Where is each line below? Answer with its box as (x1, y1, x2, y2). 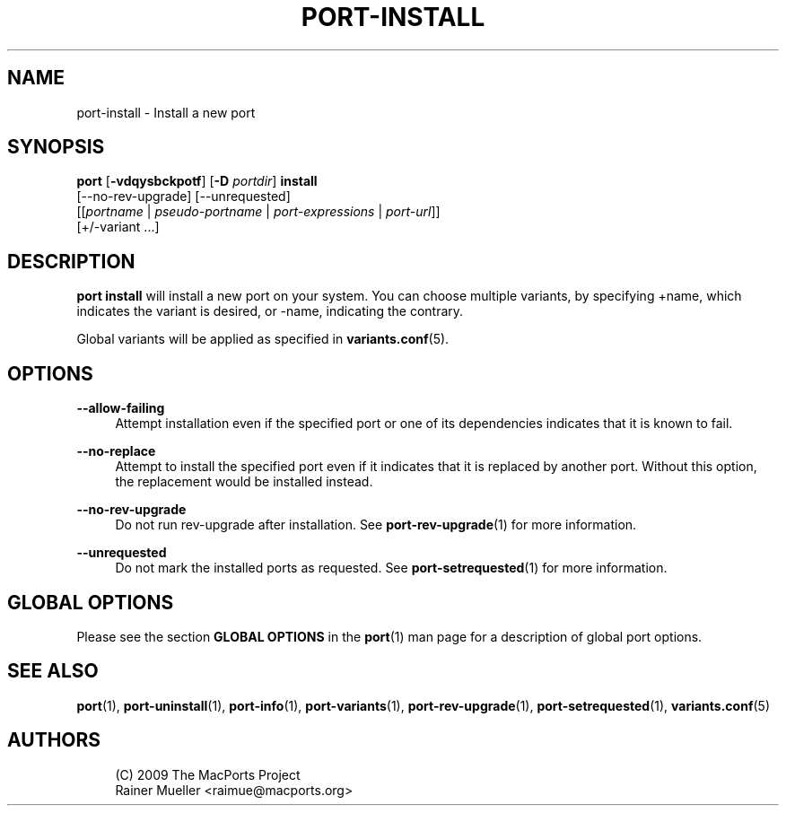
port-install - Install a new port (76, 104, 256, 120)
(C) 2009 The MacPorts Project (115, 766, 301, 782)
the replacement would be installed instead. (115, 474, 373, 490)
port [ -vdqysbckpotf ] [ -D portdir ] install (76, 173, 318, 189)
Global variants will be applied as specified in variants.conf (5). (76, 331, 450, 347)
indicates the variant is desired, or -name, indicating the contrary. (76, 303, 464, 319)
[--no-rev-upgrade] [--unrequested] (76, 188, 291, 205)
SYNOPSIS (7, 135, 105, 159)
